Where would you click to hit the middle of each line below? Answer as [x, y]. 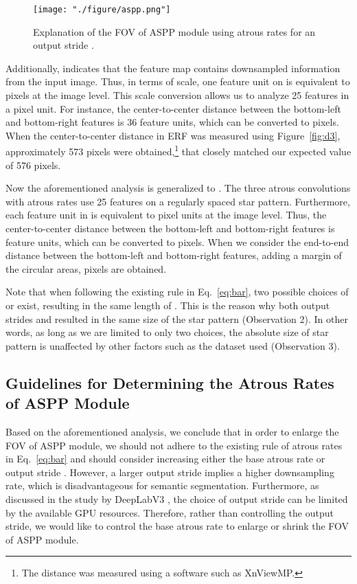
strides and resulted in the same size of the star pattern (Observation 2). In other [177, 318]
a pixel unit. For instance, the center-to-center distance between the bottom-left [173, 108]
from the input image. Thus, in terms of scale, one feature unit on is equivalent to [178, 81]
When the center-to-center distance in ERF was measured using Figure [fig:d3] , [173, 135]
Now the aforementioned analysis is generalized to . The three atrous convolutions [178, 188]
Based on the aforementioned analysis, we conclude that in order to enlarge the [172, 431]
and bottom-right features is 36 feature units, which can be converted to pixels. [172, 122]
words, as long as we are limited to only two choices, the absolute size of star [167, 332]
